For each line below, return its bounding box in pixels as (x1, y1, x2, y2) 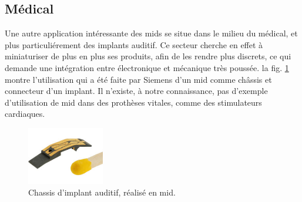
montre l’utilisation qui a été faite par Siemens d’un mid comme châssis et (5, 73, 272, 85)
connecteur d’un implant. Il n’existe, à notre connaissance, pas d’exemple (5, 85, 268, 97)
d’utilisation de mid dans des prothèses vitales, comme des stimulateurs (5, 96, 262, 108)
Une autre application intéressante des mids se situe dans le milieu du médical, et (5, 27, 298, 39)
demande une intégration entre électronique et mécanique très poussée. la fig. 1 (5, 61, 289, 73)
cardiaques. (5, 107, 45, 120)
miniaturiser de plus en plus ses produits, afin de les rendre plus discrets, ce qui (5, 50, 291, 62)
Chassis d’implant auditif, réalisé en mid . (28, 186, 176, 198)
